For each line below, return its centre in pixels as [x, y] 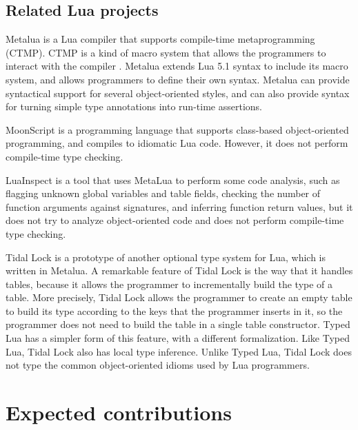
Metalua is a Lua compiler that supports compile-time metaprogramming [160, 39]
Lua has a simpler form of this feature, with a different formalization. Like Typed [178, 338]
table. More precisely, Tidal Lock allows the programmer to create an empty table [179, 297]
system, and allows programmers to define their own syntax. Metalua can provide [178, 79]
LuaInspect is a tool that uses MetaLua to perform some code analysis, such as [173, 180]
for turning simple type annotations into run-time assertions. [134, 106]
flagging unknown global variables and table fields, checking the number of [163, 193]
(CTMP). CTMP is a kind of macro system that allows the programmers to [166, 52]
